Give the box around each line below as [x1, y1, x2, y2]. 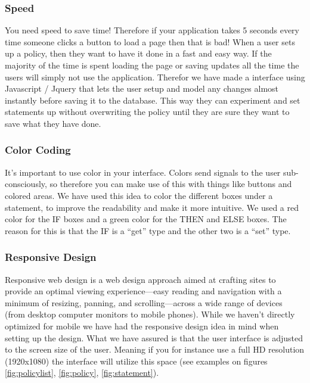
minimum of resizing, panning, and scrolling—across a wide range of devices [5, 296, 283, 309]
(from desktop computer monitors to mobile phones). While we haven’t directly [5, 308, 295, 320]
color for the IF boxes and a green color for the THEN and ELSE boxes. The [5, 213, 287, 225]
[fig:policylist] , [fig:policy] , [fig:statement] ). [5, 366, 159, 379]
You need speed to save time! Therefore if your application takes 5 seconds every [5, 24, 299, 36]
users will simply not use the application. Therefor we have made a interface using [5, 70, 305, 83]
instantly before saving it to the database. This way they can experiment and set [5, 94, 300, 106]
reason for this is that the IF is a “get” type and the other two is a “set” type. [5, 224, 291, 236]
